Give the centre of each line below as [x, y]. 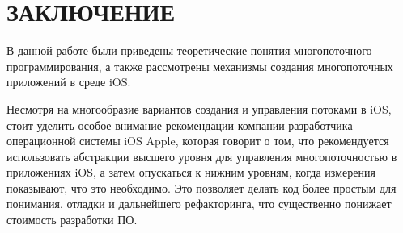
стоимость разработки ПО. [72, 220]
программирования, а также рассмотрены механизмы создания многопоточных [200, 66]
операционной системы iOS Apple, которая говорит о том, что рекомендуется [198, 141]
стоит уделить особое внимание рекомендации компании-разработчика [180, 125]
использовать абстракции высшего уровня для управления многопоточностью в [202, 156]
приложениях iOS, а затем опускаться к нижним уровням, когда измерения [191, 172]
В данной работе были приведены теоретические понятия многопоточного [189, 50]
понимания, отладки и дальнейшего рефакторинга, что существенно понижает [199, 204]
